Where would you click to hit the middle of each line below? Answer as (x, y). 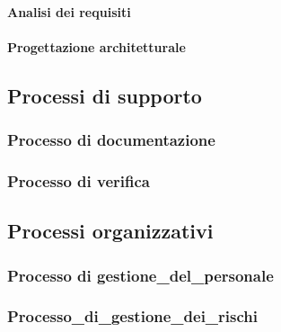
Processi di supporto (105, 95)
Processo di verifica (79, 180)
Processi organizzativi (110, 231)
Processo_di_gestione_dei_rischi (132, 316)
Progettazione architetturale (97, 46)
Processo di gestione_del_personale (140, 275)
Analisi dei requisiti (69, 11)
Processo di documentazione (111, 140)
